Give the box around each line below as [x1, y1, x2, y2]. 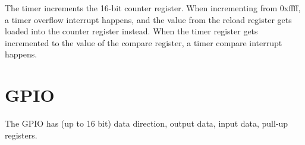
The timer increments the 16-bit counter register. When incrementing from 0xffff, [5, 2, 301, 14]
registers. [5, 128, 37, 141]
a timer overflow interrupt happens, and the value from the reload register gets [5, 13, 292, 25]
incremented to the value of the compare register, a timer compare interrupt [5, 36, 282, 49]
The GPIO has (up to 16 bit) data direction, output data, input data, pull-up [5, 117, 288, 130]
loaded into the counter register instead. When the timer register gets [5, 25, 258, 37]
